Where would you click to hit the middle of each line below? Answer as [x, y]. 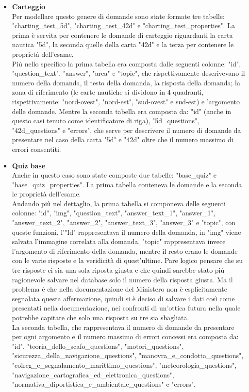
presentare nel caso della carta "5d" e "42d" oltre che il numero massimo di [123, 139]
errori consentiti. [36, 149]
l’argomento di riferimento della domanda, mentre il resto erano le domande [125, 251]
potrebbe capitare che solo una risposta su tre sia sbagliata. [100, 317]
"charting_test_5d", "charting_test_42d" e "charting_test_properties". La [123, 25]
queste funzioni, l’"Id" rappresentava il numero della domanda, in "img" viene [126, 232]
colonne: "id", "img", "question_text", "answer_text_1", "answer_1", [114, 213]
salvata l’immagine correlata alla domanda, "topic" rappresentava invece [119, 241]
